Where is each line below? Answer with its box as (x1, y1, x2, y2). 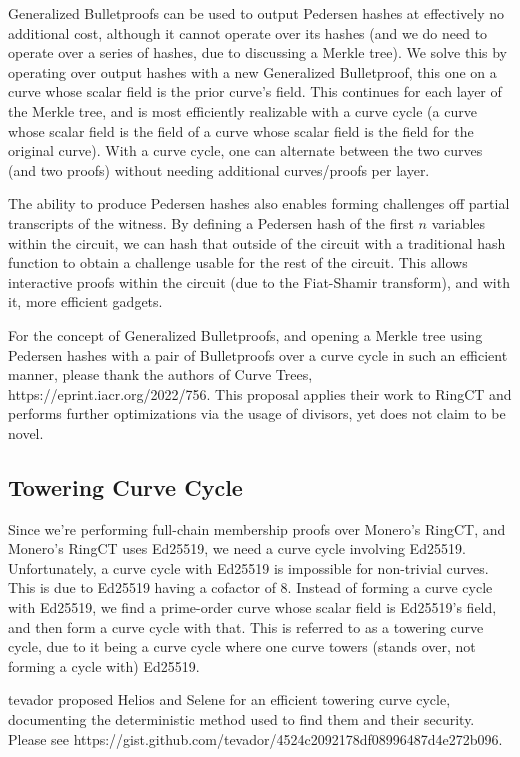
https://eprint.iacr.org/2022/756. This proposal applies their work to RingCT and (8, 383, 512, 404)
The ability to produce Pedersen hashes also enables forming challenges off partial (8, 193, 510, 214)
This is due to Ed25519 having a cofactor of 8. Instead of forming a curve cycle (8, 577, 493, 598)
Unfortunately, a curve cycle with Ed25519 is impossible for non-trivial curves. (8, 557, 489, 578)
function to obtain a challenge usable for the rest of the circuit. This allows (8, 252, 468, 273)
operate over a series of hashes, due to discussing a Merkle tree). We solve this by (8, 42, 507, 63)
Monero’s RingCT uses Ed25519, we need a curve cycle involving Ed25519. (8, 538, 466, 559)
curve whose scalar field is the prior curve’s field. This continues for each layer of (8, 81, 502, 102)
